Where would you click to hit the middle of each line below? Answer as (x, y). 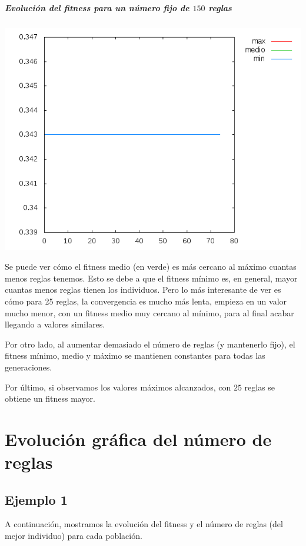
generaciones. (29, 367)
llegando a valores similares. (55, 324)
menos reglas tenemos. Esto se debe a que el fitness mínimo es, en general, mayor (151, 278)
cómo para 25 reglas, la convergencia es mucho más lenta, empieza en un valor (146, 301)
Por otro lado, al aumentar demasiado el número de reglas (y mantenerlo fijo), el (150, 344)
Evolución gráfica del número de (138, 439)
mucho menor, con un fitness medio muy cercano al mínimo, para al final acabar (149, 312)
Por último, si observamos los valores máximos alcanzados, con (118, 387)
